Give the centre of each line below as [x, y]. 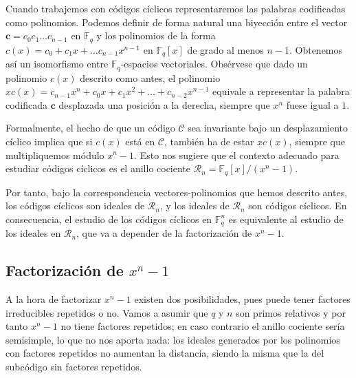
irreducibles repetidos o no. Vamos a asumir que [107, 312]
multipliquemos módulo [55, 155]
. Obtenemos [316, 49]
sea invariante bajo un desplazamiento [268, 128]
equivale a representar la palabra [281, 91]
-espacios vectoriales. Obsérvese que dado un [214, 64]
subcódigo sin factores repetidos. [74, 366]
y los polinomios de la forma [156, 35]
